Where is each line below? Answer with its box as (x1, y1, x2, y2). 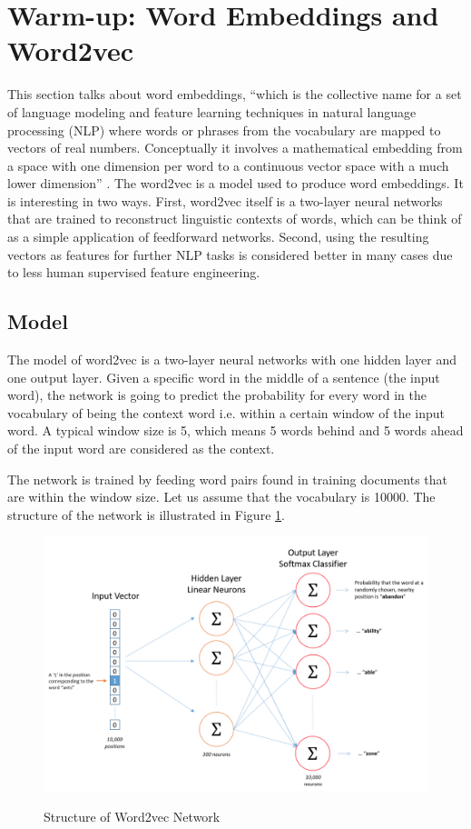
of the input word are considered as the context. (7, 439, 275, 458)
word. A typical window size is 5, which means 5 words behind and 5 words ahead (7, 421, 464, 440)
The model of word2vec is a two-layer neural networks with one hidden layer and (7, 350, 456, 369)
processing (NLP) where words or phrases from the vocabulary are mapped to (7, 120, 441, 139)
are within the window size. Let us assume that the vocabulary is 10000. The (7, 487, 436, 506)
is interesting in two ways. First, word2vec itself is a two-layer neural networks (7, 191, 443, 210)
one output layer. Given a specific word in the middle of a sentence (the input (7, 367, 440, 386)
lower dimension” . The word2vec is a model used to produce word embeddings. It (7, 174, 464, 193)
